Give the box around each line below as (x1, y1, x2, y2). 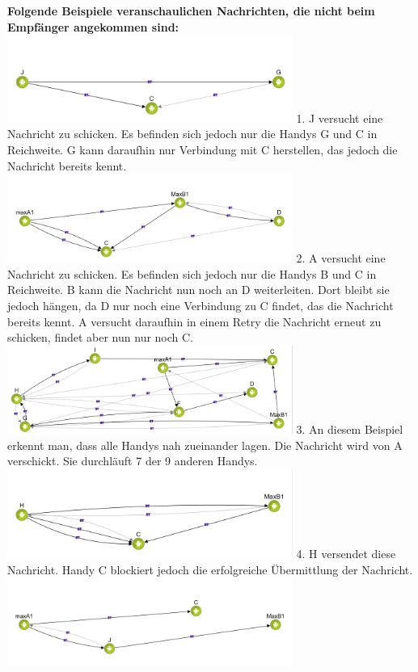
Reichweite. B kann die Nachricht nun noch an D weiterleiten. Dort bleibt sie (7, 281, 390, 298)
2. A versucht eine (296, 250, 386, 267)
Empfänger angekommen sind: (7, 18, 179, 35)
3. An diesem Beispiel (296, 421, 403, 438)
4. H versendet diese (296, 545, 396, 562)
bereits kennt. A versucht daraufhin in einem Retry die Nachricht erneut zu (7, 313, 382, 330)
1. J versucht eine (296, 109, 383, 126)
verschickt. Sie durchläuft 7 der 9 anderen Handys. (7, 452, 258, 469)
